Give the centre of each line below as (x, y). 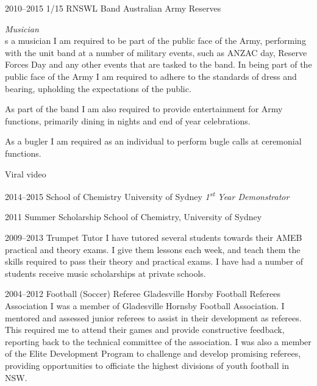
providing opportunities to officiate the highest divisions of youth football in (147, 365)
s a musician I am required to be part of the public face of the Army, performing (155, 41)
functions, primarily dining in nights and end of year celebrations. (128, 120)
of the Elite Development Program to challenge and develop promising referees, (153, 353)
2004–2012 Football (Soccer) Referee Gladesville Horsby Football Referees (143, 294)
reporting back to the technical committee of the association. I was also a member (158, 341)
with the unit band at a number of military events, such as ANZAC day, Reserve (156, 52)
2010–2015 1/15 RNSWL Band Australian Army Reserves (113, 8)
